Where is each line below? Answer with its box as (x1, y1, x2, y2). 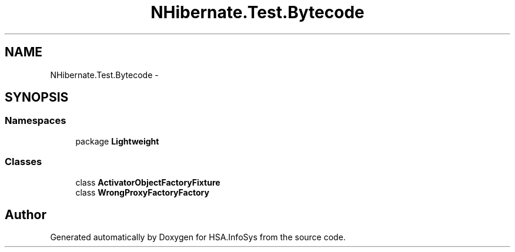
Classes (5, 156, 42, 168)
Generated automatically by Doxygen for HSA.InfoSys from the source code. (50, 232, 346, 243)
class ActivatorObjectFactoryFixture (75, 177, 220, 187)
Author (5, 207, 46, 222)
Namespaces (5, 115, 66, 127)
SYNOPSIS (5, 90, 69, 105)
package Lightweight (75, 136, 159, 146)
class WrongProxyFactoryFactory (75, 187, 209, 197)
